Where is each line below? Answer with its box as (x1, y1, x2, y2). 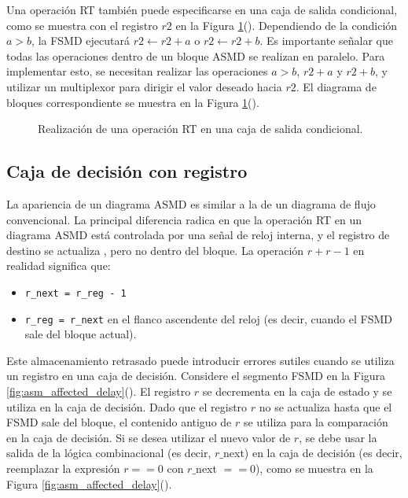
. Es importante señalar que (259, 32, 394, 49)
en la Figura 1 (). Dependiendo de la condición (175, 17, 398, 33)
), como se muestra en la (255, 459, 373, 476)
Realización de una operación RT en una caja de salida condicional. (38, 120, 363, 137)
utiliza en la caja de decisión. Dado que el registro (6, 398, 248, 415)
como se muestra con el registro (6, 17, 158, 33)
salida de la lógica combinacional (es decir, (6, 445, 211, 461)
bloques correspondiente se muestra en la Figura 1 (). (6, 94, 259, 110)
